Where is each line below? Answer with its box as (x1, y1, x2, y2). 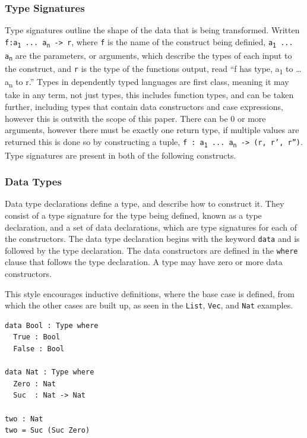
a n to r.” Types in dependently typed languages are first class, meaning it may (5, 75, 289, 90)
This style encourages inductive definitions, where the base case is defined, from (5, 287, 295, 300)
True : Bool (13, 333, 61, 342)
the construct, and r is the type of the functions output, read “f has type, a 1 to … (5, 62, 302, 76)
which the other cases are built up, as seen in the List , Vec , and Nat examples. (5, 299, 293, 311)
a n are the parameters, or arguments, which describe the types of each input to (5, 49, 292, 62)
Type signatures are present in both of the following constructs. (5, 149, 236, 161)
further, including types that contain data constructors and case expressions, (5, 100, 283, 113)
